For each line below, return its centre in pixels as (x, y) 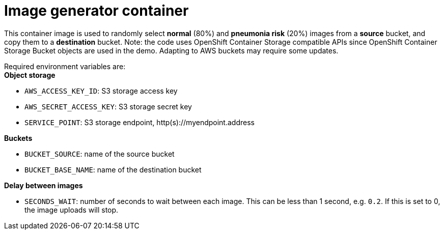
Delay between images (44, 185)
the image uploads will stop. (72, 210)
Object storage (30, 75)
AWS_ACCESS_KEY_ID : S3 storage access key (101, 91)
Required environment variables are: (65, 66)
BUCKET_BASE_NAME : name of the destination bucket (113, 169)
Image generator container (96, 11)
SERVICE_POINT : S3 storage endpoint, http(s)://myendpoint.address (140, 122)
